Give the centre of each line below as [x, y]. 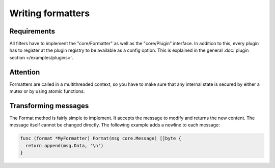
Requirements [32, 31]
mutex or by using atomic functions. [47, 91]
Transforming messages [49, 106]
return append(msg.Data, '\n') [65, 145]
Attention [25, 72]
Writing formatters [50, 13]
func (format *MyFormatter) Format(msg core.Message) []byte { [101, 139]
